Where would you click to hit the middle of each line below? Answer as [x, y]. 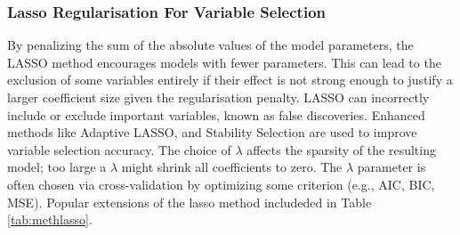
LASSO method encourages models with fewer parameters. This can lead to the [224, 62]
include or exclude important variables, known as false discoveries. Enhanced [216, 114]
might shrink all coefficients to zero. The [232, 167]
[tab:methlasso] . [50, 219]
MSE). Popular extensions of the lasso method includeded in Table [190, 202]
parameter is [391, 167]
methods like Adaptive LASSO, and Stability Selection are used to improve [212, 132]
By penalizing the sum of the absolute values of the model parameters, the [210, 45]
